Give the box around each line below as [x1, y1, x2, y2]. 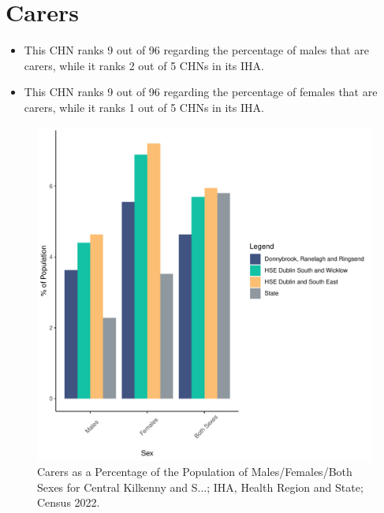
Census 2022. [37, 494, 100, 511]
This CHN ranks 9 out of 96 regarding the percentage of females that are [24, 84, 378, 100]
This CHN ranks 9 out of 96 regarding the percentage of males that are [24, 42, 369, 58]
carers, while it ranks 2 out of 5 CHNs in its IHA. [24, 57, 264, 73]
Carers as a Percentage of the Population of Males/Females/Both [37, 463, 352, 480]
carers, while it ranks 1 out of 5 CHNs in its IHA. [24, 99, 264, 115]
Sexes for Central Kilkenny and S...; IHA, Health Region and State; [37, 478, 363, 495]
